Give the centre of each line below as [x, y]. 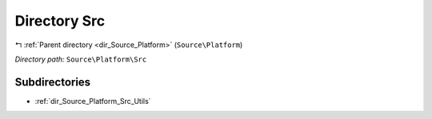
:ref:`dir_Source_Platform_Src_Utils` [93, 101]
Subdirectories [53, 82]
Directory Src [60, 21]
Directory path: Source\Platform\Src [81, 59]
